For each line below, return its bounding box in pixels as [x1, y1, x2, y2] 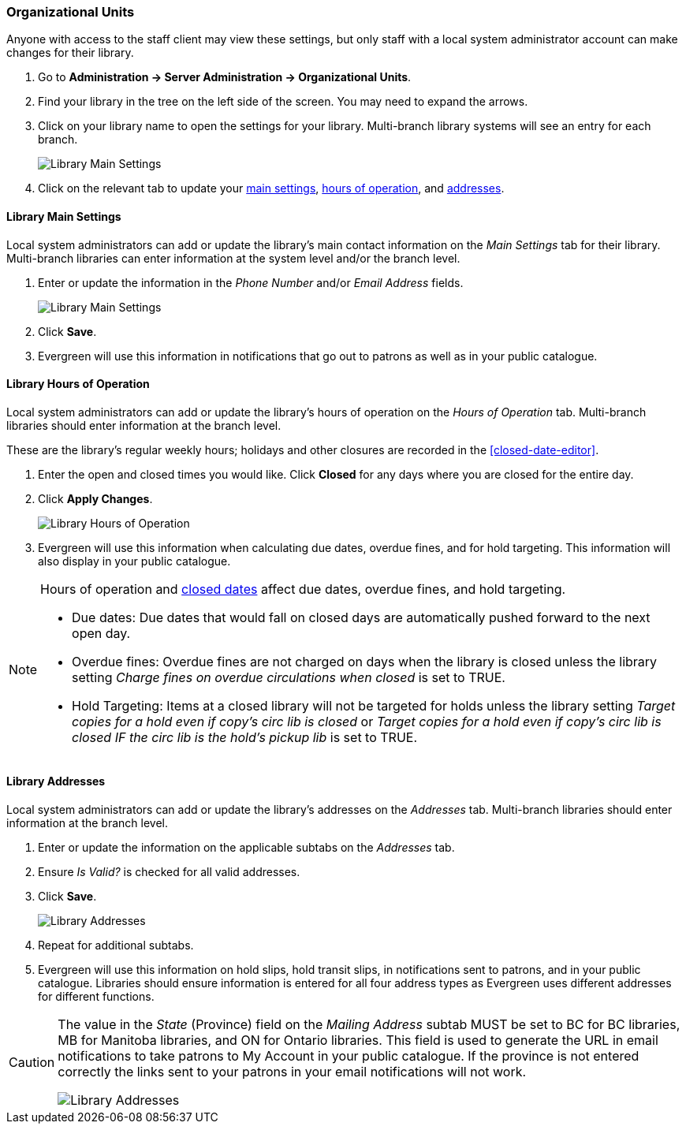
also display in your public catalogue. [38, 554, 231, 568]
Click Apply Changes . [38, 491, 153, 505]
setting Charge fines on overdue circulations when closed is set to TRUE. [72, 669, 505, 685]
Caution [9, 1054, 55, 1071]
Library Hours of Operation [6, 377, 150, 391]
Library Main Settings [6, 209, 121, 223]
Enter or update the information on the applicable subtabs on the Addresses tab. [38, 841, 455, 855]
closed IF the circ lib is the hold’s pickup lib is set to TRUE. [72, 729, 418, 745]
